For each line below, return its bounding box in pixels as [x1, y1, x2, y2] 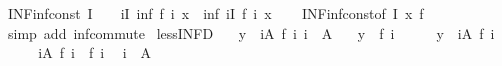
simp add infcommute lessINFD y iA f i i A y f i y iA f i [7, 22, 495, 43]
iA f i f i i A [38, 42, 152, 63]
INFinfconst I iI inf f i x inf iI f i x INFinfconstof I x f [7, 3, 424, 23]
